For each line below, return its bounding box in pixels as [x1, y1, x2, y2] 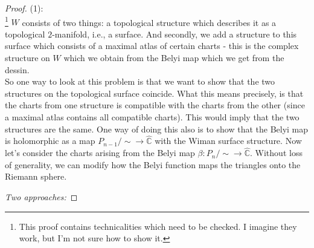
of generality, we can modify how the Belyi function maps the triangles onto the [5, 158, 301, 171]
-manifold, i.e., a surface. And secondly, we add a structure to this [52, 27, 297, 40]
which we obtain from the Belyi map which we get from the [63, 51, 284, 64]
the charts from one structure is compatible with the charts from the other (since [5, 99, 305, 111]
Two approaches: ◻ [5, 191, 78, 203]
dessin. [5, 63, 30, 76]
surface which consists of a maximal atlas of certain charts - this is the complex [5, 39, 299, 52]
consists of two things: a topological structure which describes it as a [22, 16, 277, 28]
